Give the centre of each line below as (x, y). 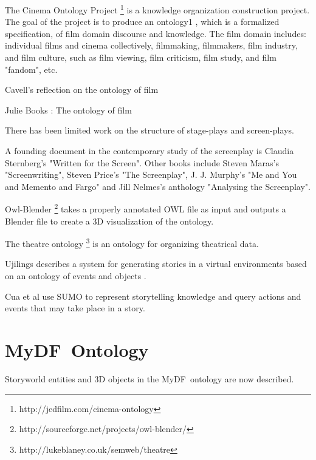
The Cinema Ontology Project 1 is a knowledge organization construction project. (157, 9)
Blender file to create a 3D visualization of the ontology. (109, 221)
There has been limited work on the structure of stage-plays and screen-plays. (149, 130)
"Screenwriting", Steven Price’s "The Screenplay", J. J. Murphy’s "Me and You (151, 174)
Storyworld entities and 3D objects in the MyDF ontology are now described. (149, 378)
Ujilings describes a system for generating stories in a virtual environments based (156, 264)
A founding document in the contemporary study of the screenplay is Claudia (149, 151)
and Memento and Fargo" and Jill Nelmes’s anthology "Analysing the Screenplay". (158, 186)
